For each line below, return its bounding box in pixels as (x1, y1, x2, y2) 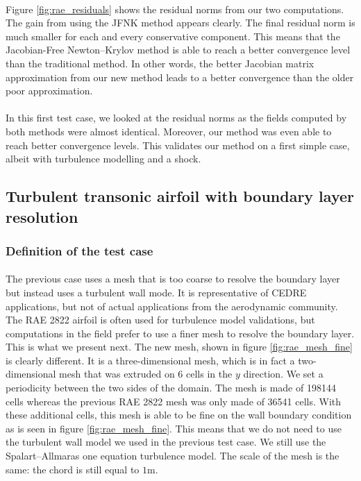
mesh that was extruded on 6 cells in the (59, 366, 233, 381)
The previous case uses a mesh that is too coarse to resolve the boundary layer (6, 271, 340, 286)
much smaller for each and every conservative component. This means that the (6, 28, 340, 43)
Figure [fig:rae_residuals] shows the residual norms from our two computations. (6, 1, 344, 16)
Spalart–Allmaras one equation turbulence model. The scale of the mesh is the (6, 448, 339, 463)
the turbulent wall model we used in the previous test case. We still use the (6, 434, 326, 449)
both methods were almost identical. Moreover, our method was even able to (6, 124, 332, 138)
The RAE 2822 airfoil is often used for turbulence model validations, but (6, 312, 315, 327)
